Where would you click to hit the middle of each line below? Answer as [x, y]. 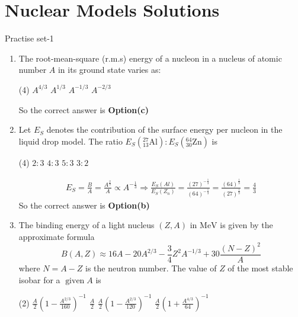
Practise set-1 [29, 38]
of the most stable [260, 268]
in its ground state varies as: [109, 70]
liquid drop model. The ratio [71, 141]
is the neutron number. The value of [151, 268]
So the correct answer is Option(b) [84, 205]
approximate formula [57, 236]
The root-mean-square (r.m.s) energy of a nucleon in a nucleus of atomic [150, 58]
